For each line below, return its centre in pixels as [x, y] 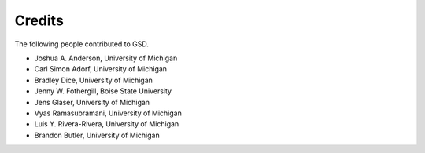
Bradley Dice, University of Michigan [94, 80]
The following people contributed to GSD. [82, 44]
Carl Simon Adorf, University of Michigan [101, 69]
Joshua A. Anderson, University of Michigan [106, 58]
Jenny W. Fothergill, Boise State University [103, 91]
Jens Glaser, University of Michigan [92, 102]
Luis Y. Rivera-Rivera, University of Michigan [107, 124]
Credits [39, 20]
